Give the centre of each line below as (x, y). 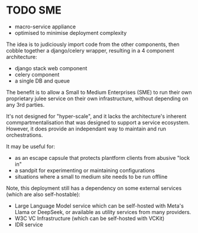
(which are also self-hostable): (43, 194)
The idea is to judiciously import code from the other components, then (93, 44)
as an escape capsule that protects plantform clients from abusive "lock (102, 157)
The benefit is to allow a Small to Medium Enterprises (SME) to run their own (99, 92)
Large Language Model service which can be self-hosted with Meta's (99, 206)
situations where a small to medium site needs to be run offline (91, 176)
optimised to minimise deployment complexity (71, 32)
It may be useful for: (30, 146)
